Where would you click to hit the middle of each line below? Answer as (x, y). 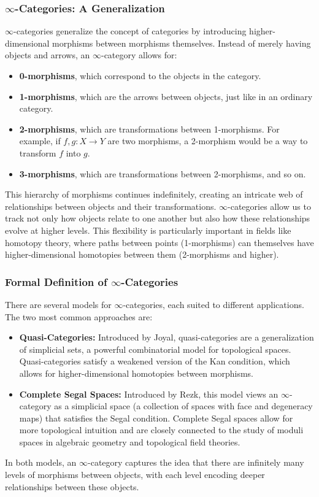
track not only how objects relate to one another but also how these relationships (158, 218)
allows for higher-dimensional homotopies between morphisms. (136, 373)
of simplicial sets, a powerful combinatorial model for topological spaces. (155, 349)
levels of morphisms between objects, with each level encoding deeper (135, 475)
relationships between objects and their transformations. (111, 206)
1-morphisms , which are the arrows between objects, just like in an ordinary (166, 96)
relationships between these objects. (72, 486)
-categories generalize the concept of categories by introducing (130, 31)
